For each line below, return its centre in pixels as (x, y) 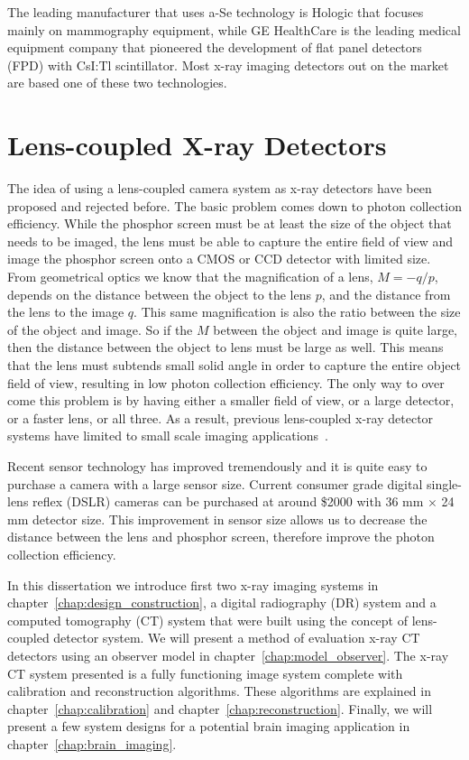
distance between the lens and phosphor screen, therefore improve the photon (221, 537)
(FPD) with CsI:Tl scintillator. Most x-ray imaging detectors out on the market (228, 65)
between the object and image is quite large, (336, 329)
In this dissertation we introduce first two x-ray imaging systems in (193, 584)
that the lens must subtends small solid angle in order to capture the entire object (234, 365)
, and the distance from (386, 294)
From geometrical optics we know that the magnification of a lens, (190, 277)
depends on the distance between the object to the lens (159, 294)
